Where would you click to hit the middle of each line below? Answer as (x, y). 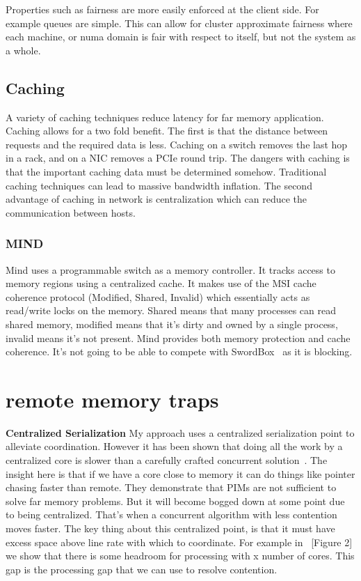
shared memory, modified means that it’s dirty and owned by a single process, (172, 324)
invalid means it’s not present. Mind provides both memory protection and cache (178, 338)
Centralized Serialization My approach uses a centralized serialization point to (180, 432)
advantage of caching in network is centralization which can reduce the (157, 199)
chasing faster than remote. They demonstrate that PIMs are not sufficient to (171, 487)
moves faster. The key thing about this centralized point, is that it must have (170, 528)
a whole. (23, 50)
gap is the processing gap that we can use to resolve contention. (142, 569)
